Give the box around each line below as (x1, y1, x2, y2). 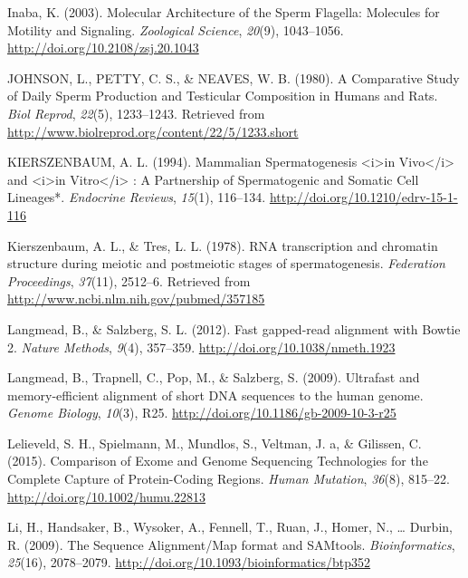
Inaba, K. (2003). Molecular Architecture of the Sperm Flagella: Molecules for (7, 3, 440, 21)
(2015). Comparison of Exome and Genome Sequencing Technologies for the (7, 451, 428, 470)
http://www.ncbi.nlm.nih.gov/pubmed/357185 (7, 289, 265, 308)
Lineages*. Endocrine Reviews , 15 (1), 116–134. (7, 188, 266, 207)
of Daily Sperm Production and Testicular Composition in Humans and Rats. (7, 86, 438, 105)
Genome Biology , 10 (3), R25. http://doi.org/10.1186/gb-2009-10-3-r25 (7, 403, 396, 422)
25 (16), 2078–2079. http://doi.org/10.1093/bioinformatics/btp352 (7, 553, 371, 572)
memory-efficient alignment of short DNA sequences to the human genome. (7, 385, 424, 404)
